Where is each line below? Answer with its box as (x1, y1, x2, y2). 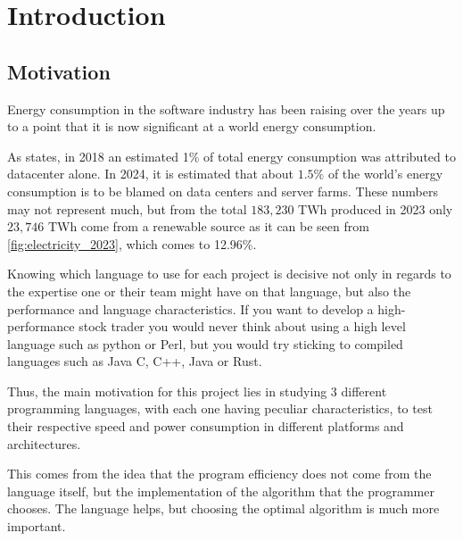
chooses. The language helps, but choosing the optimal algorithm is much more (7, 499, 440, 518)
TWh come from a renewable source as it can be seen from (47, 217, 369, 236)
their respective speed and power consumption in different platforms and (7, 417, 404, 436)
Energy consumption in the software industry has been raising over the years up (7, 99, 445, 118)
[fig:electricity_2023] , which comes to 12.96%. (7, 234, 257, 253)
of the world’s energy (327, 164, 443, 183)
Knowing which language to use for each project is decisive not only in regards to (7, 264, 451, 283)
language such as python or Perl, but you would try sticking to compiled (7, 334, 403, 353)
